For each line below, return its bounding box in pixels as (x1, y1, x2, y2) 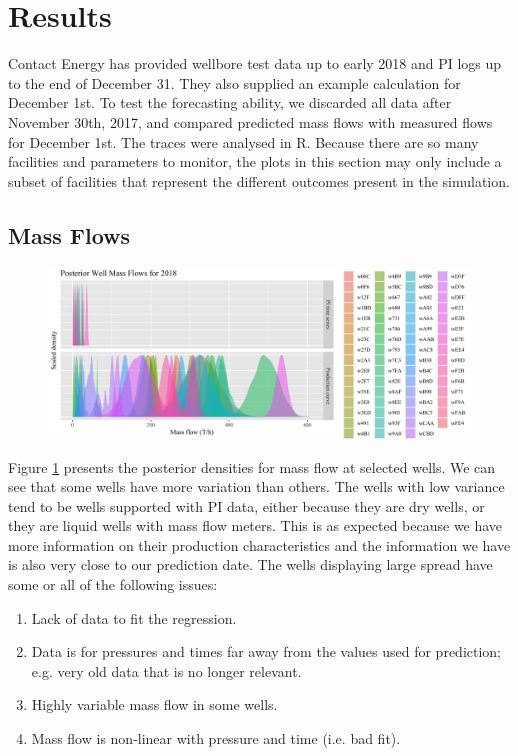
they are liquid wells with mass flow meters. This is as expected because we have (8, 515, 503, 536)
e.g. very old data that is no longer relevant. (31, 660, 302, 681)
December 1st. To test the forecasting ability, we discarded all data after (8, 92, 452, 113)
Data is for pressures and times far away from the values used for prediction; (31, 641, 502, 662)
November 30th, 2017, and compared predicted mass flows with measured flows (8, 111, 493, 132)
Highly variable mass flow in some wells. (31, 694, 278, 715)
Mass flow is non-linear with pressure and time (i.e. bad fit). (31, 728, 401, 749)
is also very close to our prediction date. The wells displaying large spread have (8, 554, 493, 575)
